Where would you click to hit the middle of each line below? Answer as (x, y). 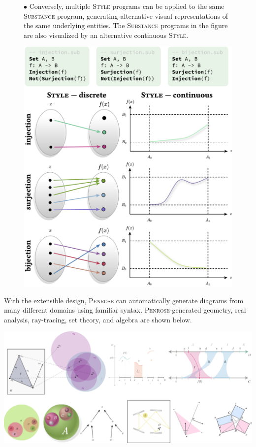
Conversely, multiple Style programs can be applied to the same (127, 6)
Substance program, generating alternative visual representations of (126, 16)
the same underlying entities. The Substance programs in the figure (126, 25)
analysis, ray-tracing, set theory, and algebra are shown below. (98, 319)
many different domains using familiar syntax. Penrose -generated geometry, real (125, 310)
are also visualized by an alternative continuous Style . (106, 35)
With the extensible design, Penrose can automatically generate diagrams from (124, 300)
